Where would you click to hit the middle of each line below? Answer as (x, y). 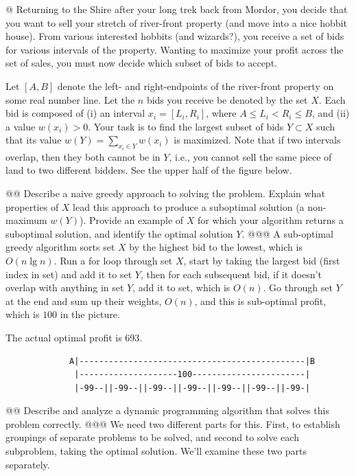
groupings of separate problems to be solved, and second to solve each (152, 437)
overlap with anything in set (65, 287)
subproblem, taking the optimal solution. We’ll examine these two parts (156, 451)
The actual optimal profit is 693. (74, 337)
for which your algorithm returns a (271, 220)
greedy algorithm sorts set (60, 247)
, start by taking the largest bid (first (262, 260)
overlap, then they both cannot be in (83, 156)
